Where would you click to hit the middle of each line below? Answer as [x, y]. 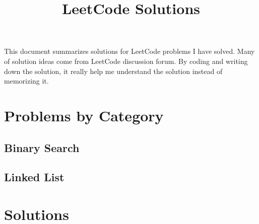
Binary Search [42, 147]
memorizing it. [26, 81]
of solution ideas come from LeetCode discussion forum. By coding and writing [126, 61]
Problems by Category [84, 115]
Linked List [34, 177]
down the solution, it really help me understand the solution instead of [113, 71]
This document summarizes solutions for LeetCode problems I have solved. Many [129, 51]
